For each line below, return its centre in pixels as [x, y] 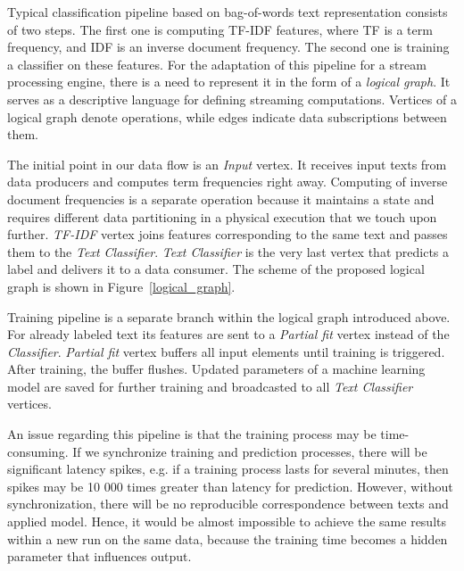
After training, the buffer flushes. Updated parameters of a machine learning [216, 369]
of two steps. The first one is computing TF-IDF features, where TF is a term [220, 29]
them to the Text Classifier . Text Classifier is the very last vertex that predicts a [228, 251]
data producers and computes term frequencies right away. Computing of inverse [228, 182]
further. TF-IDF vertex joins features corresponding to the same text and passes [228, 234]
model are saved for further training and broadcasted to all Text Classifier [210, 386]
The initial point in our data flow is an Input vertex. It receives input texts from [227, 164]
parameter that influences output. [99, 556]
